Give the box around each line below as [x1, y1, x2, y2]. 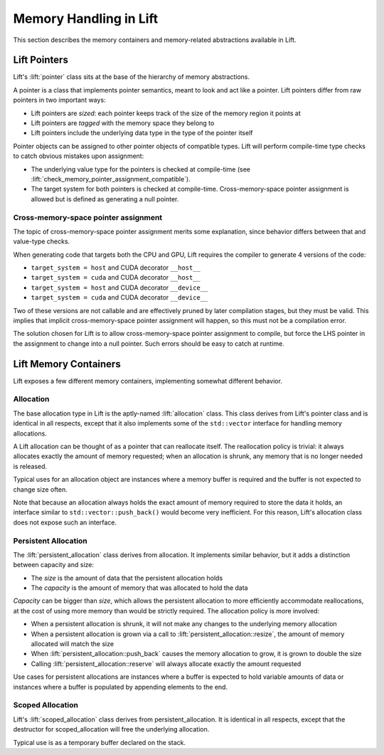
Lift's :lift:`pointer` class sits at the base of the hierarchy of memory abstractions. [13, 73, 250, 81]
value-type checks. [13, 237, 70, 245]
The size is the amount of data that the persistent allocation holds [31, 574, 223, 582]
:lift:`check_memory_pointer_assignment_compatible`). [31, 174, 191, 183]
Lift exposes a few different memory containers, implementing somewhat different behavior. [13, 376, 282, 385]
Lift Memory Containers [13, 358, 121, 370]
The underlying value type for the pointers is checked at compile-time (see [31, 164, 251, 174]
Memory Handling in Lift [13, 11, 159, 26]
